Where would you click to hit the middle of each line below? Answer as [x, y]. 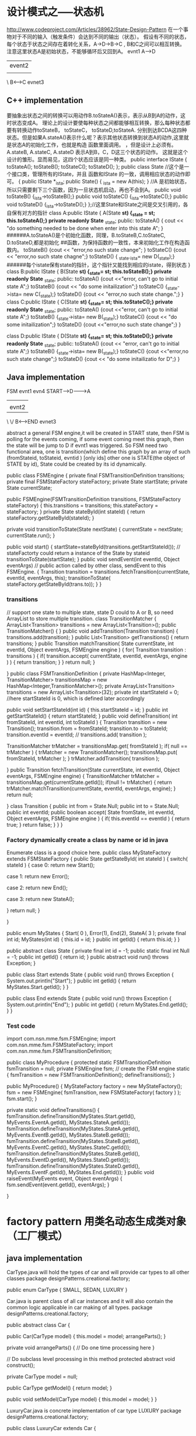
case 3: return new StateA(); [41, 899]
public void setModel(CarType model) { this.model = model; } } [82, 1399]
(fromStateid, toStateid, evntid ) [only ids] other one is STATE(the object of [96, 458]
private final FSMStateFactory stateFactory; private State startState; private [97, 482]
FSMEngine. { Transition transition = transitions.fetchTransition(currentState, [98, 572]
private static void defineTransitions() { [53, 1110]
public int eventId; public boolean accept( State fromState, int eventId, [91, 812]
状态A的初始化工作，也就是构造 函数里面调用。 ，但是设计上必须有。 [94, 145]
